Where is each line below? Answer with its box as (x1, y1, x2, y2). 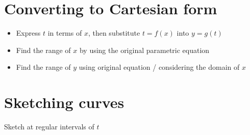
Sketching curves (4, 92, 124, 113)
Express (16, 28, 41, 38)
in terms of (47, 28, 82, 38)
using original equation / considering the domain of (79, 62, 240, 72)
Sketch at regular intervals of (4, 121, 94, 132)
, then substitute (88, 28, 140, 38)
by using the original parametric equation (79, 44, 210, 55)
